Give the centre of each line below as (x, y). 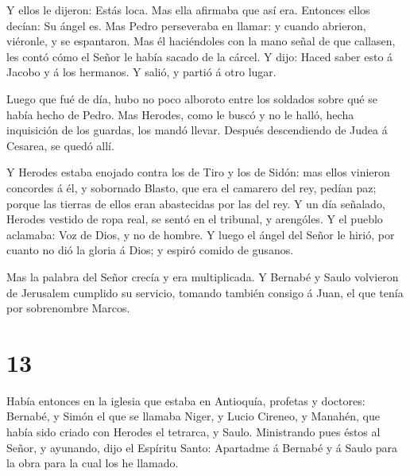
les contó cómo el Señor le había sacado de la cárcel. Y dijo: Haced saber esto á (200, 56)
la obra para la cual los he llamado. (93, 463)
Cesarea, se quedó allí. (60, 145)
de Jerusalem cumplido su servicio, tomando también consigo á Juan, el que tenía (205, 292)
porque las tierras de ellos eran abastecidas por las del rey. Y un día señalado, (196, 203)
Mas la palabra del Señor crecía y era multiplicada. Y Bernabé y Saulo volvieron (203, 276)
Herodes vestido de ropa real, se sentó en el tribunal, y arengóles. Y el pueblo (195, 219)
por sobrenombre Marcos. (68, 308)
